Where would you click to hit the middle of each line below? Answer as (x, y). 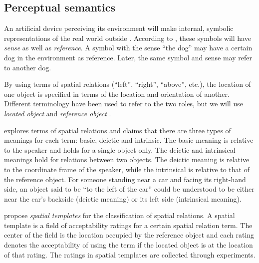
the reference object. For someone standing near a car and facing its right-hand (125, 179)
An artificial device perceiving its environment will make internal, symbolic (119, 28)
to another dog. (28, 67)
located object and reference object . (58, 113)
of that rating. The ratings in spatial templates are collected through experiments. (130, 254)
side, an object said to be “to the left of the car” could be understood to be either (129, 189)
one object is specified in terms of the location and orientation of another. (117, 94)
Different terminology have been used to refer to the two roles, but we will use (124, 104)
